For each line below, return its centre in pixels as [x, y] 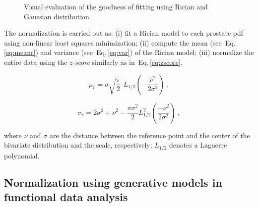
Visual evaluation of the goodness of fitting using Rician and [116, 6]
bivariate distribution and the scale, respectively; [78, 145]
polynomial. [22, 155]
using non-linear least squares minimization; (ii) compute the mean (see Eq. [120, 42]
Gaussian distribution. [58, 16]
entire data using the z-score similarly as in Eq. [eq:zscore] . [93, 62]
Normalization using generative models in [113, 182]
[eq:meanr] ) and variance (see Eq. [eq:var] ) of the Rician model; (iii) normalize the [129, 52]
